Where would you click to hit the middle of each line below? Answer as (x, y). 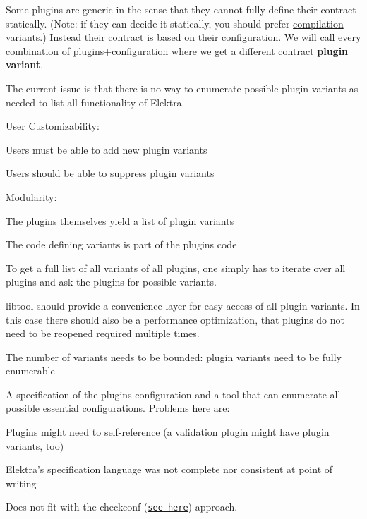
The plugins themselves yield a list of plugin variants (120, 220)
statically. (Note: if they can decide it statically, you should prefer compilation (175, 23)
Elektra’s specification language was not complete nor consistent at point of (169, 469)
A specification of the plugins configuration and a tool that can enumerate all (173, 394)
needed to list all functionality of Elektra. (95, 102)
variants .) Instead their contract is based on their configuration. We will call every (183, 37)
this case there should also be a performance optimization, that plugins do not (175, 319)
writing (21, 483)
